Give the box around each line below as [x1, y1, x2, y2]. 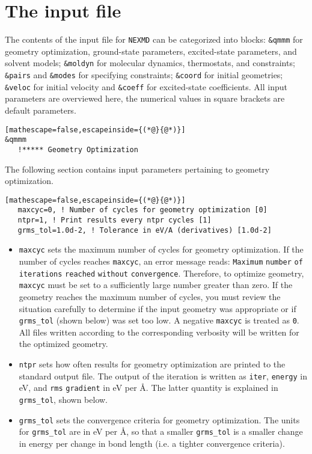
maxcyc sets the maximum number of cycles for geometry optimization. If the [19, 243, 304, 256]
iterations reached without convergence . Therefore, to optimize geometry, [19, 266, 304, 279]
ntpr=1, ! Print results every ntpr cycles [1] [17, 216, 212, 224]
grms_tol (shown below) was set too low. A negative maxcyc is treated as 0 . [19, 314, 299, 327]
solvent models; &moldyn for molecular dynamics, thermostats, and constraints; [5, 57, 295, 69]
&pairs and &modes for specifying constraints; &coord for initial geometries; [5, 69, 283, 81]
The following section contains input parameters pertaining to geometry [5, 162, 270, 175]
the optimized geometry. [19, 337, 108, 350]
